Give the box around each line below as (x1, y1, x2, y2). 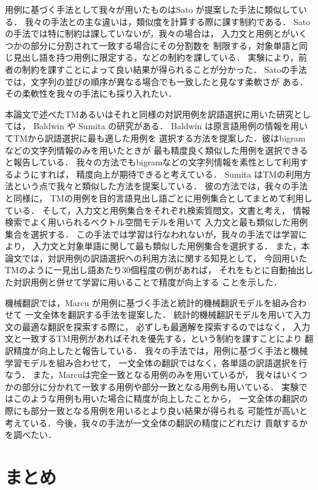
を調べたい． (5, 428, 56, 441)
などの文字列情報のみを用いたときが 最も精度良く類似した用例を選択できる (5, 143, 308, 156)
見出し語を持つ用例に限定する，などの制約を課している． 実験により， (13, 51, 298, 64)
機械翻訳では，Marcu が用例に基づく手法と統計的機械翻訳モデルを (5, 296, 272, 309)
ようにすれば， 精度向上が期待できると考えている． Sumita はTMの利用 (13, 167, 303, 180)
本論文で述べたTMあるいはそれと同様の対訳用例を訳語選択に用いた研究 (5, 107, 293, 120)
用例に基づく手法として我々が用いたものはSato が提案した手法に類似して (5, 3, 299, 15)
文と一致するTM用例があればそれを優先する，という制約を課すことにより (5, 332, 302, 345)
